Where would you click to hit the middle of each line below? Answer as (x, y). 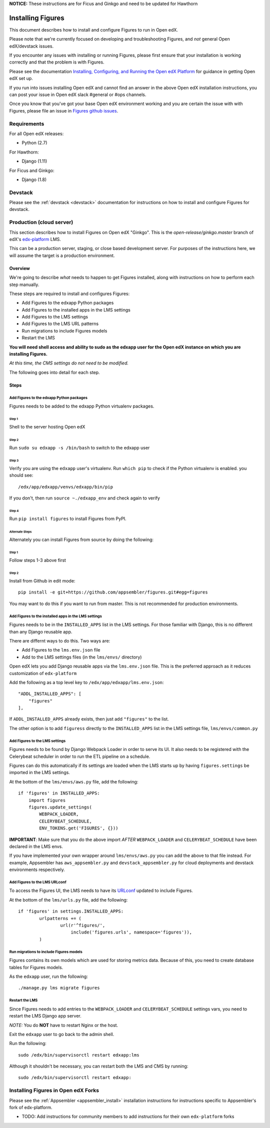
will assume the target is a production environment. (62, 255)
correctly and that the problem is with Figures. (57, 62)
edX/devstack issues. (31, 46)
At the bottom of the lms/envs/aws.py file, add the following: (74, 781)
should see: (21, 475)
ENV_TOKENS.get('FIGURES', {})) (79, 828)
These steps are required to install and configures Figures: (69, 293)
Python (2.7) (34, 143)
